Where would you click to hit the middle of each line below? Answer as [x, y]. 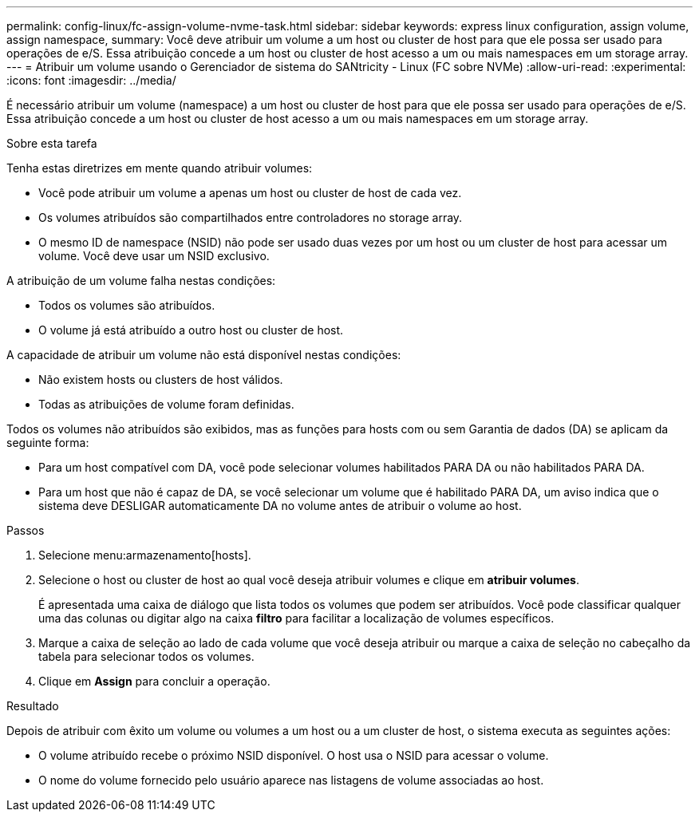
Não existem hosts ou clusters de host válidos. [161, 379]
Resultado [33, 706]
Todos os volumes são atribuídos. [127, 305]
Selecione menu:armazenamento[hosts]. [145, 555]
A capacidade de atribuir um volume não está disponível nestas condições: [204, 355]
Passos [26, 530]
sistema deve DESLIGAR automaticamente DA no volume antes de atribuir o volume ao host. [280, 506]
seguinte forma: [48, 443]
